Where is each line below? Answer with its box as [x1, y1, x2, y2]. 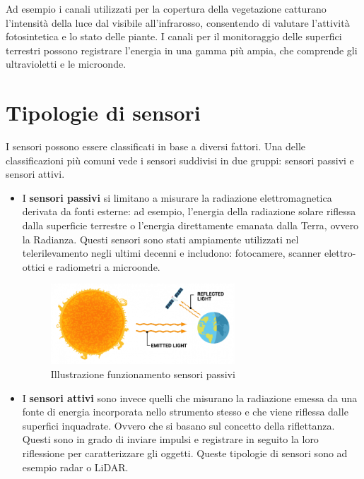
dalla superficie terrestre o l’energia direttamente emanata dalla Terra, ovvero [22, 218, 359, 233]
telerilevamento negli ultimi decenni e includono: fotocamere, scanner [22, 245, 322, 260]
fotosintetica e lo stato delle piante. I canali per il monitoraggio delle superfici [6, 29, 342, 44]
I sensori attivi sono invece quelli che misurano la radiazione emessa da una [22, 390, 358, 405]
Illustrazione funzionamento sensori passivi [50, 366, 235, 381]
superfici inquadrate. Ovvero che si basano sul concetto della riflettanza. [22, 418, 335, 432]
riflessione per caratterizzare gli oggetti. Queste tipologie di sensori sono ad [22, 445, 348, 460]
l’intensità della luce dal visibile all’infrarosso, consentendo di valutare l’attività [6, 15, 350, 30]
